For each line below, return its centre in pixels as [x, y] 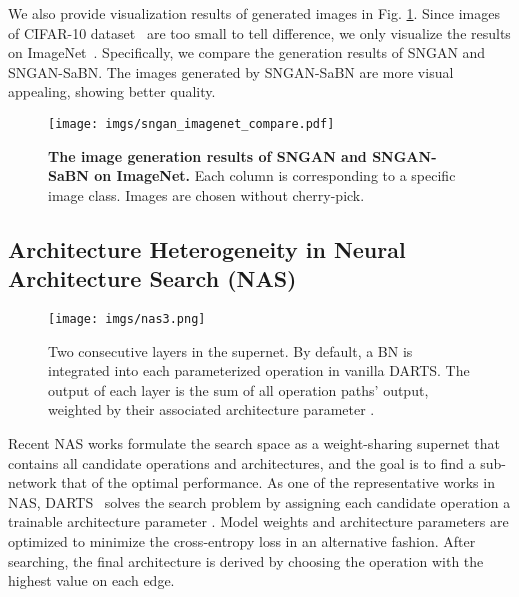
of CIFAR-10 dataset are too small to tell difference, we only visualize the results [259, 32]
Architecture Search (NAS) [152, 278]
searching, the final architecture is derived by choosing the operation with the [246, 560]
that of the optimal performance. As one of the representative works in [278, 482]
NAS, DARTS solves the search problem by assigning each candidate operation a [259, 501]
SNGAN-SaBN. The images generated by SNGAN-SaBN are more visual [231, 71]
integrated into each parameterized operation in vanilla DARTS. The [259, 370]
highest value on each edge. [91, 580]
